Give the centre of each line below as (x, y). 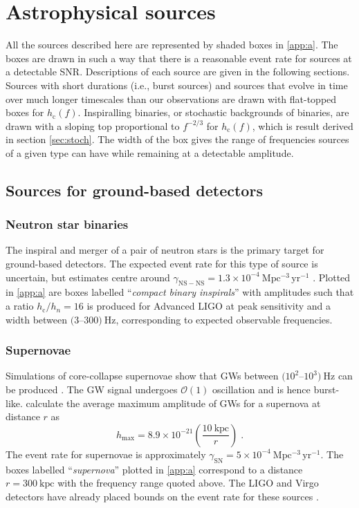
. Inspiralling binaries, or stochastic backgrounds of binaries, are (213, 112)
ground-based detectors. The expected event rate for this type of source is (162, 264)
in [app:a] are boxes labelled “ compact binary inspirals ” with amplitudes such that (180, 292)
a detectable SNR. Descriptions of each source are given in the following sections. (178, 72)
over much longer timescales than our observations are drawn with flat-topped (171, 98)
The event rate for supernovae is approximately (106, 454)
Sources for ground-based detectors (134, 190)
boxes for (25, 112)
